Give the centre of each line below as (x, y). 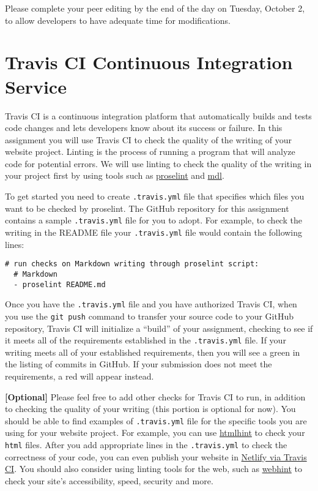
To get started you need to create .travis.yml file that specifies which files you (155, 196)
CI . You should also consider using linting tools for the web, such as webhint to (153, 469)
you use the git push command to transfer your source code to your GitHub (149, 316)
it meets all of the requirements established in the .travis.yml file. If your (146, 340)
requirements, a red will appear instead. (79, 376)
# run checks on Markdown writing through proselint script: (132, 264)
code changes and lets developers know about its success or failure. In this (144, 128)
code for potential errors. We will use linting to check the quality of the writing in (158, 163)
